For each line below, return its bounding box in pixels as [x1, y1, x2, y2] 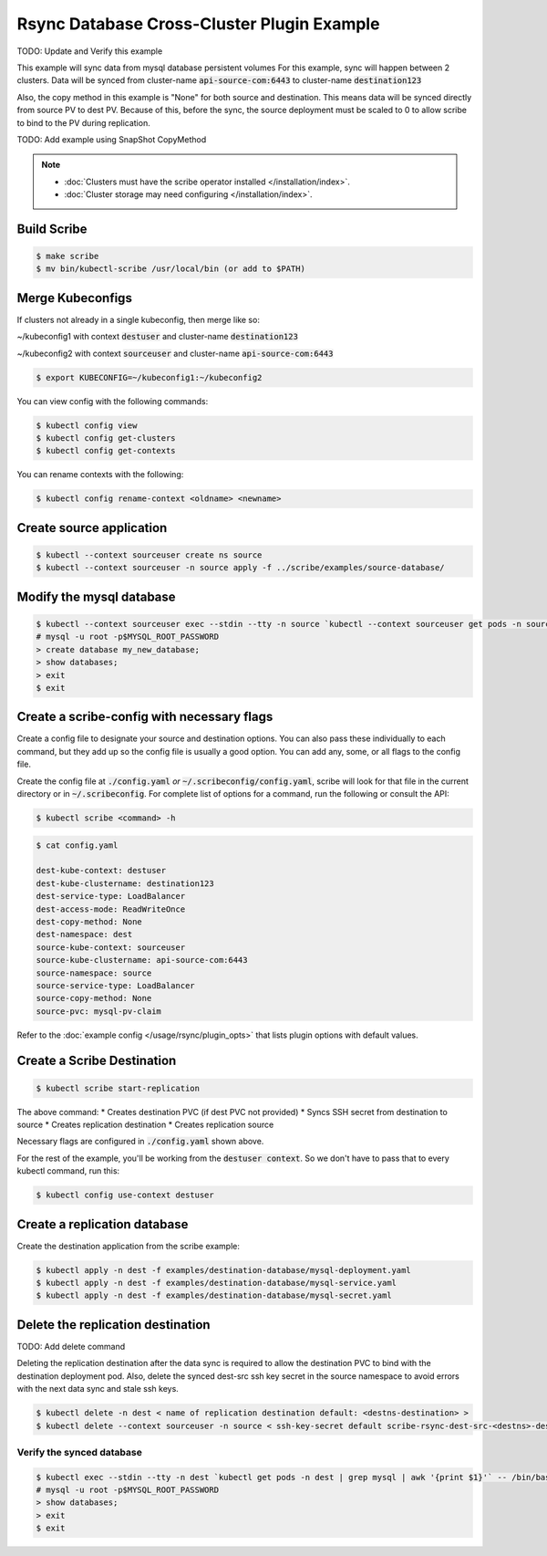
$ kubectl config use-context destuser [36, 1190, 214, 1200]
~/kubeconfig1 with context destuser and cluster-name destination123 [16, 331, 298, 342]
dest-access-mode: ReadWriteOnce [36, 903, 186, 914]
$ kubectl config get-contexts [36, 445, 177, 456]
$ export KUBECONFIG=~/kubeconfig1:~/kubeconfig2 [36, 372, 263, 382]
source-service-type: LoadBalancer [36, 980, 195, 990]
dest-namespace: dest [36, 929, 133, 940]
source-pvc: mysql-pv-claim [36, 1006, 161, 1017]
